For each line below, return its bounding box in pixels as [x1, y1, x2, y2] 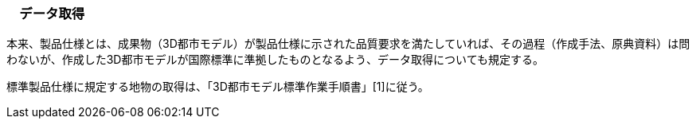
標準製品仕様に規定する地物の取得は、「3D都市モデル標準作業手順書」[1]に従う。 [6, 80, 429, 94]
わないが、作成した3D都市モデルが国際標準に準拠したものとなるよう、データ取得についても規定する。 [6, 53, 544, 67]
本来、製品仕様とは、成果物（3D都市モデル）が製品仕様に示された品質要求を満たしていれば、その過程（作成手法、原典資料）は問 [6, 37, 690, 51]
